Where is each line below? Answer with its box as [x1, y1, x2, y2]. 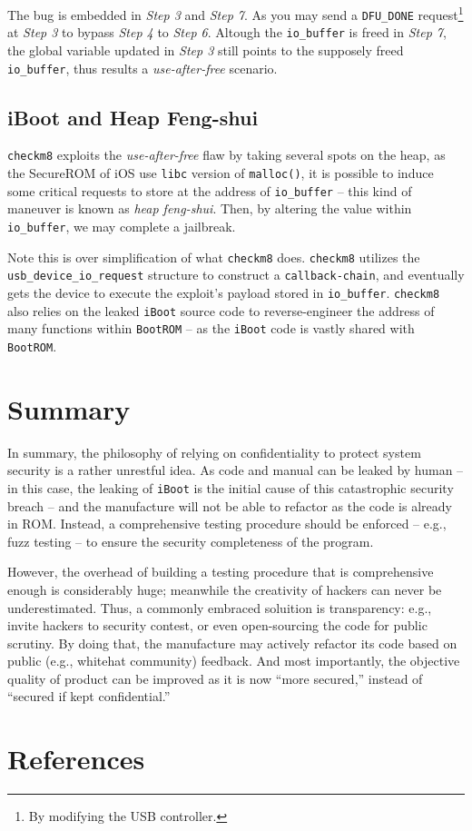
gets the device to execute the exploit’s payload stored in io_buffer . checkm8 [7, 282, 440, 302]
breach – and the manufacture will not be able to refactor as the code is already [7, 496, 452, 515]
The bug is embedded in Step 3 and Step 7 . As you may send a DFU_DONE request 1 [7, 3, 464, 24]
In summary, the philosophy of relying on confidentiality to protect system [7, 442, 421, 461]
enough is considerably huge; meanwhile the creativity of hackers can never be [7, 579, 442, 599]
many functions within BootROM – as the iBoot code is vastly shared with [7, 319, 415, 338]
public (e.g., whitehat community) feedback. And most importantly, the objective [7, 651, 460, 670]
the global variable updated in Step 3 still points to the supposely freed [7, 40, 404, 59]
